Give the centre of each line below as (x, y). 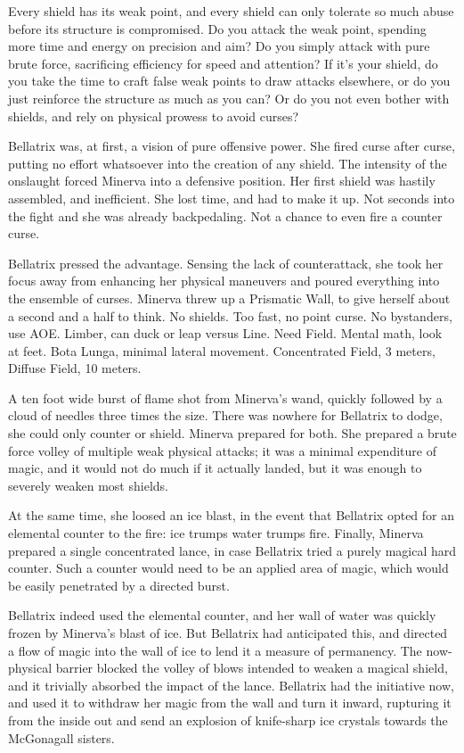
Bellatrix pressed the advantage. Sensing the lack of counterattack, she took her (226, 263)
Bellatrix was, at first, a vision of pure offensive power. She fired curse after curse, (232, 146)
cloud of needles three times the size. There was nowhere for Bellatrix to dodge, (225, 415)
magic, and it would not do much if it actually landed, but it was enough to (215, 468)
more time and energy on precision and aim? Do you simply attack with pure (219, 46)
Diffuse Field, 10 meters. (75, 368)
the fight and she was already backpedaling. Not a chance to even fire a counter (225, 215)
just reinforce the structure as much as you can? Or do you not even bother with (229, 98)
